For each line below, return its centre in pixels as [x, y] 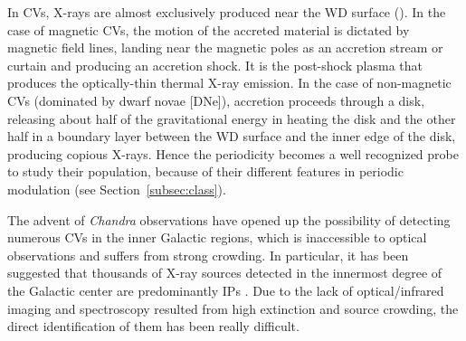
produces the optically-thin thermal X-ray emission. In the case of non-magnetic [229, 83]
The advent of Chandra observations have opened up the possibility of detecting [229, 219]
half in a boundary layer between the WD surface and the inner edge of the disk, [232, 136]
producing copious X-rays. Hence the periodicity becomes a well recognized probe [233, 153]
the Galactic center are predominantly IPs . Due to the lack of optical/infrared [226, 290]
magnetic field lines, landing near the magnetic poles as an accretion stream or [225, 47]
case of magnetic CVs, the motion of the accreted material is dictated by [209, 29]
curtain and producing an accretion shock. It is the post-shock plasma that [215, 65]
